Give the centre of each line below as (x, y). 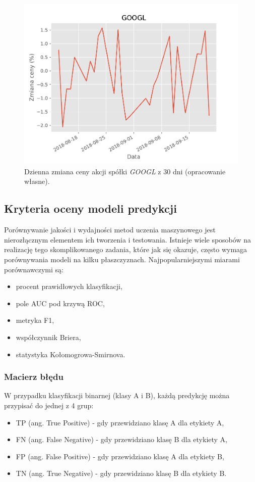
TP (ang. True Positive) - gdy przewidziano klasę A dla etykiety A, (120, 422)
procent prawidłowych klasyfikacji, (69, 286)
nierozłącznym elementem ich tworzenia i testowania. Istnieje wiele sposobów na (127, 239)
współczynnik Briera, (48, 337)
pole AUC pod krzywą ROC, (60, 303)
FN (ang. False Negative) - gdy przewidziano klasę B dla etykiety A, (121, 439)
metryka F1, (35, 320)
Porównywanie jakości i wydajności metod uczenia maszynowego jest (110, 230)
